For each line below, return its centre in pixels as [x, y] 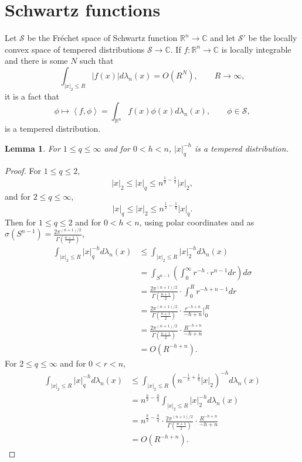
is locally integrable [256, 49]
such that [97, 61]
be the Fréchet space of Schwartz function [102, 38]
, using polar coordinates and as [197, 222]
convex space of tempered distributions [75, 49]
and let [223, 38]
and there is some [36, 61]
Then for [21, 222]
